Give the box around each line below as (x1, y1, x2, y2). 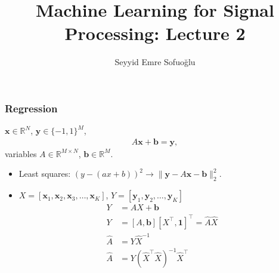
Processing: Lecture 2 (64, 21, 246, 45)
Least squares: (18, 167, 71, 180)
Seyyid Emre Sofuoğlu (114, 56, 196, 68)
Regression (5, 100, 58, 115)
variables (5, 147, 37, 159)
